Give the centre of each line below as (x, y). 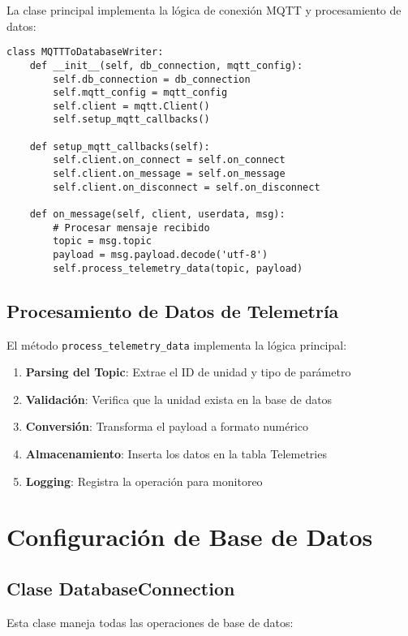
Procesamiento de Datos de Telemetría (173, 310)
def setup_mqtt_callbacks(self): (120, 146)
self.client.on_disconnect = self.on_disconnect (187, 187)
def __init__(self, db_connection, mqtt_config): (166, 65)
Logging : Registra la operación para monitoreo (144, 481)
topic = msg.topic (102, 241)
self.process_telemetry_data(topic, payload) (178, 268)
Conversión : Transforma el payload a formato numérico (167, 426)
